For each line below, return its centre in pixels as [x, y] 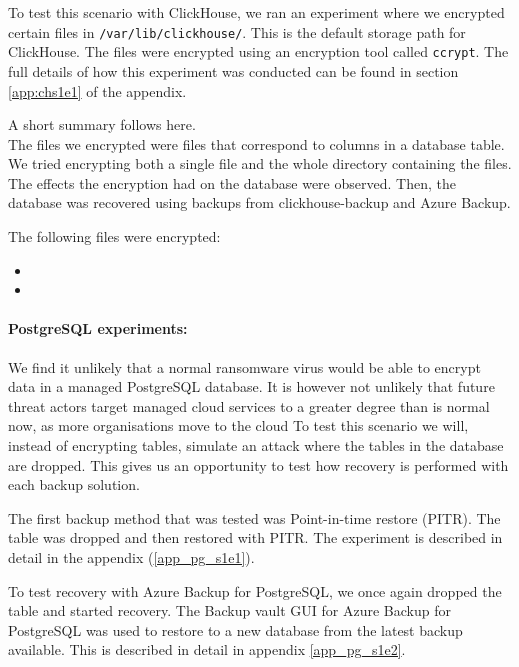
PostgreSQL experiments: [98, 328]
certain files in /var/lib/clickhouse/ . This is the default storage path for [237, 31]
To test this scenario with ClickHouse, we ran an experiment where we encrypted [256, 12]
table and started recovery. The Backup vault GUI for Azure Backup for [229, 610]
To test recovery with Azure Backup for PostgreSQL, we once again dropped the [255, 590]
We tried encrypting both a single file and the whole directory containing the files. [260, 163]
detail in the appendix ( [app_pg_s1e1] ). [131, 556]
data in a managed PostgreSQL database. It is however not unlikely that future [251, 386]
